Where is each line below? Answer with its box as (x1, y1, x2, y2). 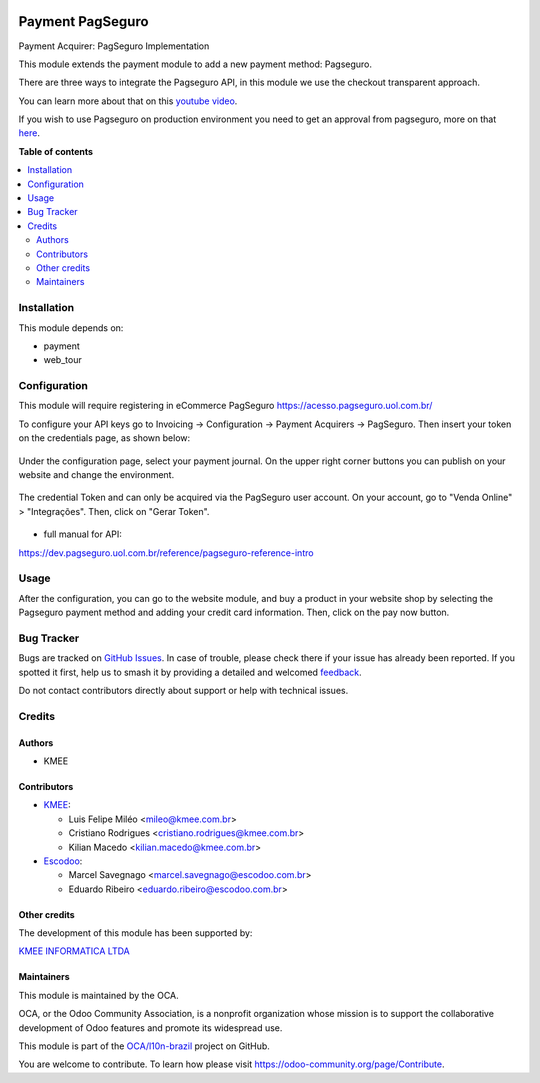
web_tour (43, 354, 82, 366)
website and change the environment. (18, 469, 175, 480)
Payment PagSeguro (18, 13, 149, 30)
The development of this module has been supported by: (18, 927, 253, 939)
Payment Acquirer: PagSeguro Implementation (18, 40, 210, 52)
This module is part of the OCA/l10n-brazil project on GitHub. (18, 1040, 270, 1052)
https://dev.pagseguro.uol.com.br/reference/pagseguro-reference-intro (18, 546, 314, 559)
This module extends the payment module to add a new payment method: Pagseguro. (18, 58, 373, 70)
